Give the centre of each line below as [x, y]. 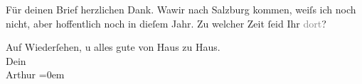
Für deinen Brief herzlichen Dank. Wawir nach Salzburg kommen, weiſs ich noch [181, 9]
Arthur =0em [35, 74]
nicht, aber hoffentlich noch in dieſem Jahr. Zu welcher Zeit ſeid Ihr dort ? [166, 23]
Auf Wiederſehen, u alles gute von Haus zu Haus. [113, 47]
